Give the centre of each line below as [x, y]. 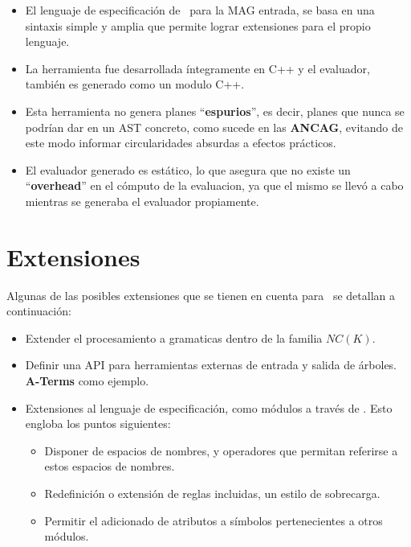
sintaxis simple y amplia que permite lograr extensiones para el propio [198, 25]
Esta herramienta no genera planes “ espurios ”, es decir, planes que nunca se [215, 111]
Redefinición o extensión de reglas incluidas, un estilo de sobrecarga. [212, 493]
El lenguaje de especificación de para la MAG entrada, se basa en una [200, 10]
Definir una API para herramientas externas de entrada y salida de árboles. [211, 365]
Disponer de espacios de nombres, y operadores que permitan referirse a [221, 450]
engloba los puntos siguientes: [98, 424]
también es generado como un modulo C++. [135, 84]
